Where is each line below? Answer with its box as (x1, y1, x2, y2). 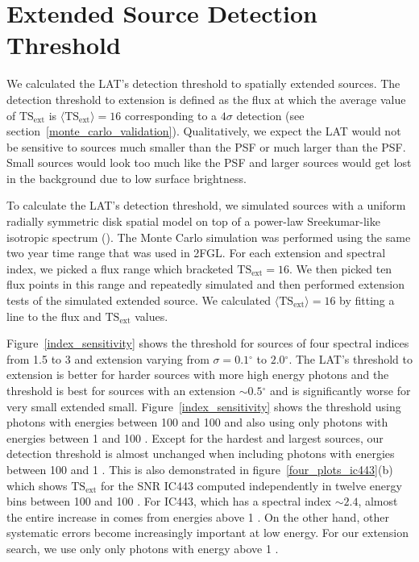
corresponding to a (124, 106, 218, 123)
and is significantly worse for (269, 382, 411, 398)
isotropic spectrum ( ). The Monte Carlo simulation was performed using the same (6, 228, 411, 245)
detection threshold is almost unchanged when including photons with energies (6, 445, 395, 462)
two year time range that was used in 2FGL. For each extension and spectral (6, 244, 386, 261)
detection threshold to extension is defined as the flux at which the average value (6, 90, 406, 107)
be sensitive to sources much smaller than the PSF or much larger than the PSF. (6, 138, 406, 155)
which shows (6, 477, 68, 493)
